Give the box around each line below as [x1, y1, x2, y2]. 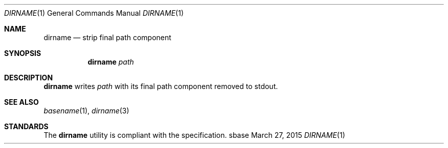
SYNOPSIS [4, 49, 41, 57]
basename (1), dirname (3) [43, 106, 129, 115]
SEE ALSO [4, 98, 39, 106]
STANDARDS [4, 122, 49, 131]
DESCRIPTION [4, 73, 53, 82]
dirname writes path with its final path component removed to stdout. [43, 82, 278, 91]
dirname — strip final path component [43, 33, 171, 42]
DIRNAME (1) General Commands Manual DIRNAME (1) [4, 9, 184, 17]
